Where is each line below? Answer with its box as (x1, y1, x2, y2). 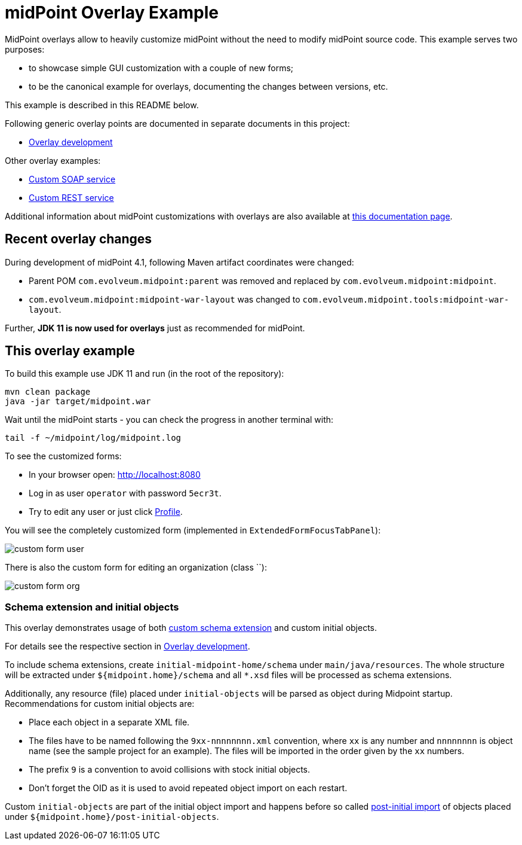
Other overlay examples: (5, 155, 101, 166)
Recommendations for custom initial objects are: (5, 698, 195, 709)
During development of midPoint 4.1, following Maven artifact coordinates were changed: (5, 257, 354, 267)
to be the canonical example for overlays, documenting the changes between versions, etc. (29, 81, 388, 91)
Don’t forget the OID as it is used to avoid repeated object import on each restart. (29, 783, 348, 794)
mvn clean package (5, 387, 91, 397)
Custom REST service (29, 192, 114, 203)
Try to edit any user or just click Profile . (29, 507, 183, 517)
